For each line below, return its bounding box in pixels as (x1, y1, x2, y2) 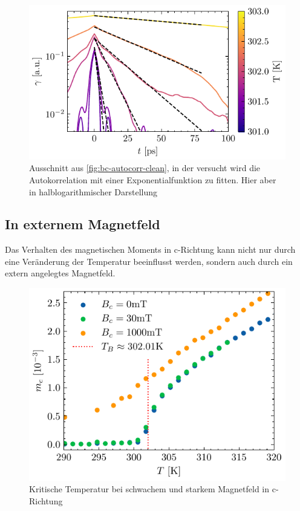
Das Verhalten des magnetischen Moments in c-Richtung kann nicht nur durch (5, 243, 296, 256)
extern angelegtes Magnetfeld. (5, 267, 116, 279)
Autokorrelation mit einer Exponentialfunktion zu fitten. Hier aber (29, 173, 276, 186)
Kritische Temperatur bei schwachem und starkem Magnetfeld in (29, 483, 270, 495)
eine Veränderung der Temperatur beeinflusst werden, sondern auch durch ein (5, 255, 293, 267)
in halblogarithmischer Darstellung (29, 185, 158, 198)
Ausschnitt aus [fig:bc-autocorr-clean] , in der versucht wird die (29, 161, 261, 174)
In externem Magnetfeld (5, 215, 160, 233)
